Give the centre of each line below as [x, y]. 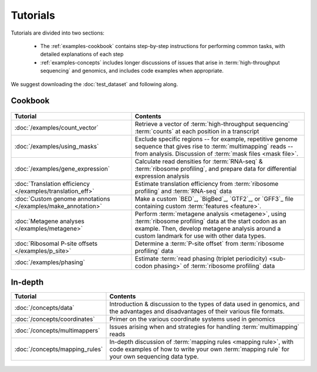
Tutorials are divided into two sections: [58, 33]
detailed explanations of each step [82, 54]
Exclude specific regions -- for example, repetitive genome [216, 139]
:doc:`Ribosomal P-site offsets [56, 244]
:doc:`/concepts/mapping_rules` [59, 349]
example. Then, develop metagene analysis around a [208, 228]
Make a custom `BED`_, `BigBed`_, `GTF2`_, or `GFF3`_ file [214, 198]
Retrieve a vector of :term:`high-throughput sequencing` [212, 124]
